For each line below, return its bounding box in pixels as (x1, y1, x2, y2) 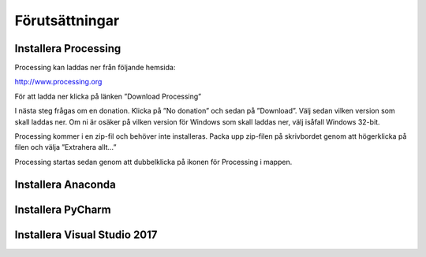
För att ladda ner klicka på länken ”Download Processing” (14, 91, 201, 101)
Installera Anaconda (14, 177, 116, 191)
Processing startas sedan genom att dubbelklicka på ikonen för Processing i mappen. (14, 157, 293, 166)
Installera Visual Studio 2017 (14, 228, 158, 241)
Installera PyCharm (14, 203, 111, 216)
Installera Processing (14, 42, 121, 55)
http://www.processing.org (14, 77, 103, 87)
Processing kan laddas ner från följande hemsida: (14, 63, 176, 73)
